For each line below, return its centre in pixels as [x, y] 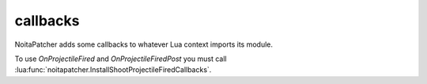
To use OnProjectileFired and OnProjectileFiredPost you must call [121, 59]
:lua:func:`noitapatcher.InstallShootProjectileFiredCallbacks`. [113, 70]
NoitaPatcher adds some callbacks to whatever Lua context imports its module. [144, 44]
